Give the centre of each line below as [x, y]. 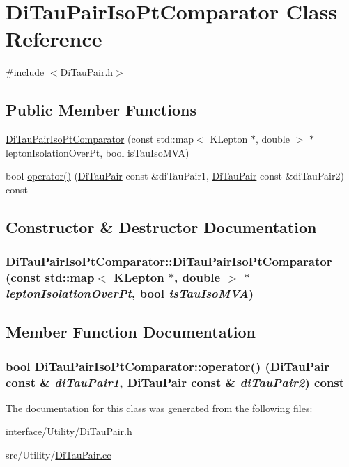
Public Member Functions [101, 110]
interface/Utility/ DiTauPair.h [69, 431]
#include [25, 72]
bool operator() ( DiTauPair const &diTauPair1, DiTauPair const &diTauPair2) [175, 176]
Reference [54, 39]
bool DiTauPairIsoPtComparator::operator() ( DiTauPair [168, 366]
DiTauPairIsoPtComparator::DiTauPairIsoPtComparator [169, 261]
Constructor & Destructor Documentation [161, 227]
